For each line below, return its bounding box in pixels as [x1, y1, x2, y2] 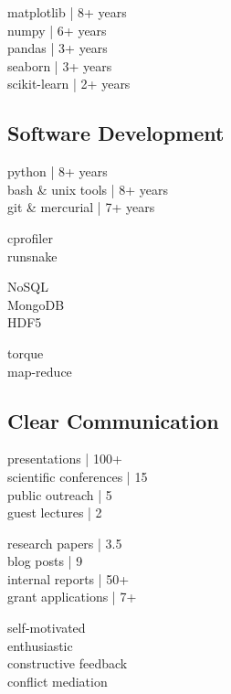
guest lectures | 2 [7, 503, 102, 522]
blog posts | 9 [7, 551, 83, 571]
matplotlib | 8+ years [7, 3, 127, 21]
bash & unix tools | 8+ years [7, 179, 169, 198]
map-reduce [7, 361, 72, 380]
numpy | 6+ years [7, 20, 107, 39]
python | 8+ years [7, 162, 108, 181]
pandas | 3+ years [7, 38, 108, 58]
